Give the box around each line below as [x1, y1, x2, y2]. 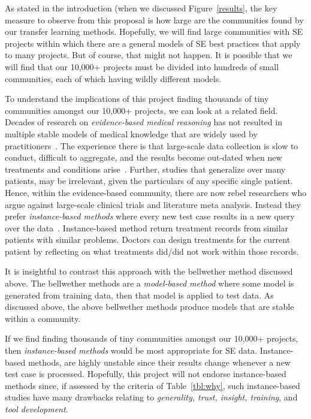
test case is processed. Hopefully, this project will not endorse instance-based [5, 367, 286, 380]
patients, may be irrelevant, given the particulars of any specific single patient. [5, 174, 293, 187]
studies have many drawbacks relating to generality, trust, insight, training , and [5, 391, 298, 403]
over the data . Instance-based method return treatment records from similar [5, 221, 289, 234]
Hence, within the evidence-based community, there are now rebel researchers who [5, 186, 307, 198]
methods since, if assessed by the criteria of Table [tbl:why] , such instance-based [5, 379, 300, 391]
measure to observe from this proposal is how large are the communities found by [5, 13, 304, 26]
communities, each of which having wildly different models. [5, 72, 222, 85]
